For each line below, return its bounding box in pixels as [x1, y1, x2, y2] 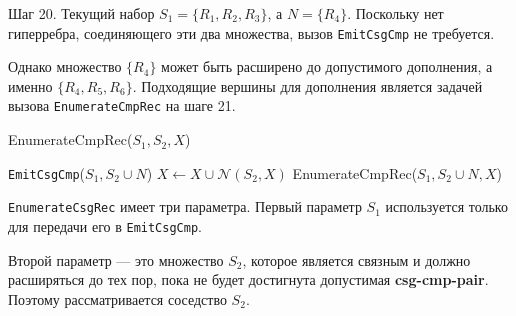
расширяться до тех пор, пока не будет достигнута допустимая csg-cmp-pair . [8, 269, 489, 290]
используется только [385, 196, 508, 217]
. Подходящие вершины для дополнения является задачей [132, 75, 483, 96]
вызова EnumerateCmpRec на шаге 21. [8, 95, 236, 116]
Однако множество [8, 56, 122, 77]
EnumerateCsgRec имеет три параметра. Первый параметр [8, 196, 362, 217]
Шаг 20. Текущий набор [8, 3, 155, 23]
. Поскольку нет [347, 3, 444, 23]
